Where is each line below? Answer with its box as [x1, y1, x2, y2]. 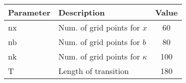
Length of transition [58, 65, 129, 76]
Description [58, 6, 105, 18]
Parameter [8, 6, 51, 18]
